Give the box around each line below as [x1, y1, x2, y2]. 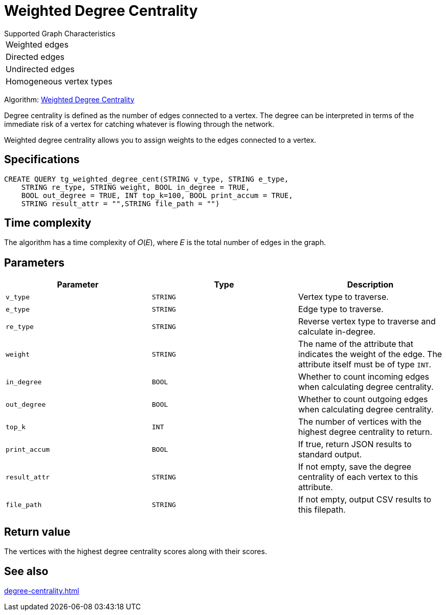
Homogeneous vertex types [6, 76, 113, 86]
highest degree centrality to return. [298, 427, 433, 437]
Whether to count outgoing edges [298, 394, 428, 405]
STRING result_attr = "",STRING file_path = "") [21, 199, 220, 208]
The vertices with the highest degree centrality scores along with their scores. [4, 547, 267, 556]
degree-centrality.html [4, 586, 79, 595]
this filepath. [298, 504, 346, 515]
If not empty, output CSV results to [298, 494, 432, 505]
